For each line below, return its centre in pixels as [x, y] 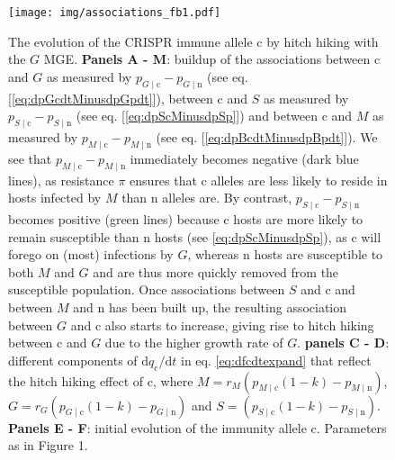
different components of [73, 360]
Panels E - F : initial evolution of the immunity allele [157, 427]
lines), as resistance [61, 180]
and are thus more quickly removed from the [216, 271]
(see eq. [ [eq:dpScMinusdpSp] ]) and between [197, 116]
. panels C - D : [343, 343]
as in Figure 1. [48, 445]
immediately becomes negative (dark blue [244, 158]
